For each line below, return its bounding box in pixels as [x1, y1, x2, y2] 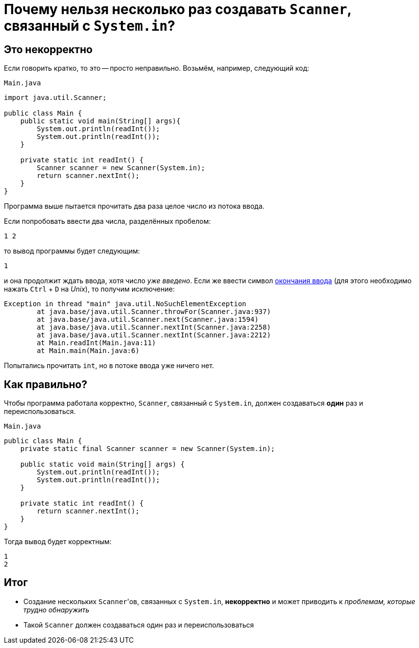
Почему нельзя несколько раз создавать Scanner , [4, 1, 352, 18]
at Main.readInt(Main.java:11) [37, 339, 156, 347]
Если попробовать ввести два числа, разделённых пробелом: [4, 217, 211, 226]
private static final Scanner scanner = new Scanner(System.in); [20, 445, 275, 453]
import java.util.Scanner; [4, 94, 107, 102]
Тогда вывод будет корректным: [4, 537, 112, 546]
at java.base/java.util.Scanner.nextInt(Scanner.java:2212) [37, 331, 271, 339]
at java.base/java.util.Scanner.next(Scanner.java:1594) [37, 315, 259, 324]
